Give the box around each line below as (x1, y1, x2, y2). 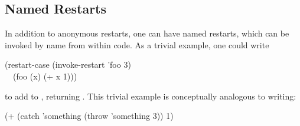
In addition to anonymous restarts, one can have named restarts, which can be (5, 27, 289, 39)
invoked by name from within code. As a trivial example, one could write (5, 38, 269, 51)
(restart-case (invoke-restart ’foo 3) (5, 58, 131, 71)
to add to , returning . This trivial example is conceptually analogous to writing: (5, 89, 296, 102)
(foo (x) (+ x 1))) (12, 69, 77, 82)
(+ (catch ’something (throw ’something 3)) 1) (5, 110, 174, 122)
